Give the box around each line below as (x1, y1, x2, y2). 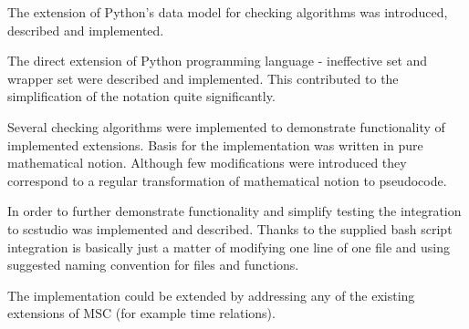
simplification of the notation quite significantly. (7, 87, 276, 106)
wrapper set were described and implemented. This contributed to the (7, 68, 399, 87)
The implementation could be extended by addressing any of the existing (7, 285, 415, 304)
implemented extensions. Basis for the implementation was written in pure (7, 135, 423, 154)
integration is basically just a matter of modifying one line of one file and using (7, 237, 450, 256)
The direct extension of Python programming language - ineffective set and (7, 51, 428, 70)
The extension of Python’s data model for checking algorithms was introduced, (7, 3, 448, 21)
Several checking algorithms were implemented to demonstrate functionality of (7, 117, 445, 136)
